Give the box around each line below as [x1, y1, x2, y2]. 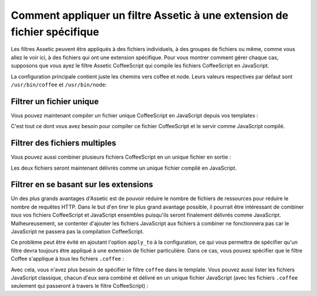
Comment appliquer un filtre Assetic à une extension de [11, 9, 289, 22]
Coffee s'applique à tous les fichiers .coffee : [11, 255, 124, 263]
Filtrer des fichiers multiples [11, 138, 117, 148]
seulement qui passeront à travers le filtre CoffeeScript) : [11, 282, 149, 290]
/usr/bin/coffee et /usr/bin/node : [11, 81, 107, 88]
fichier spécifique [11, 25, 99, 38]
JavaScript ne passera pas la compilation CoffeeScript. [11, 228, 144, 235]
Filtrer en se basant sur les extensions [11, 180, 154, 190]
